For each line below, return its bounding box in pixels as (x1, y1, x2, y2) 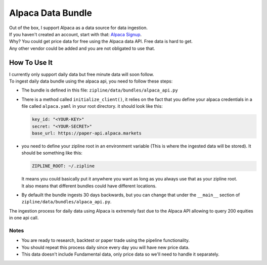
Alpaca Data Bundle (9, 7, 92, 18)
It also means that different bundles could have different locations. (21, 183, 157, 189)
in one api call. (9, 215, 39, 221)
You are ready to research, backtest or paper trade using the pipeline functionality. (21, 237, 190, 243)
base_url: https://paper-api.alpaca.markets (32, 130, 142, 136)
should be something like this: (21, 150, 83, 156)
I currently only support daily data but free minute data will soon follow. (9, 71, 154, 77)
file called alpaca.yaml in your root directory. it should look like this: (21, 103, 163, 109)
